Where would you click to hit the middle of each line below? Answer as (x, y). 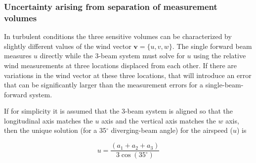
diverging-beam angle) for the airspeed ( (172, 130)
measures (18, 56)
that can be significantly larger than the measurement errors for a (104, 85)
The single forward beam (214, 46)
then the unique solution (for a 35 (55, 130)
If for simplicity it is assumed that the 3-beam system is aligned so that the (118, 111)
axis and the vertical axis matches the (159, 120)
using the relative (220, 56)
